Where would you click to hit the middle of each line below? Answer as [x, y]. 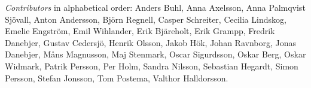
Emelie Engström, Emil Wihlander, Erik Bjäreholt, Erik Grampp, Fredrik [140, 31]
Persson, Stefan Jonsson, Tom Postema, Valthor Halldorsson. [117, 78]
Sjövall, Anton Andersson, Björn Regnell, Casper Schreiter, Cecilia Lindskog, [146, 19]
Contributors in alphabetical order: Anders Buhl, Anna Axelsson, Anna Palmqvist [155, 7]
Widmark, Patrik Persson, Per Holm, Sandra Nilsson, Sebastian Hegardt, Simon [152, 66]
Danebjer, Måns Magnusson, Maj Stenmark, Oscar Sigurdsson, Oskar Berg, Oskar [155, 54]
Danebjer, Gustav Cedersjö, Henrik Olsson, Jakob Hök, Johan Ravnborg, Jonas [150, 42]
